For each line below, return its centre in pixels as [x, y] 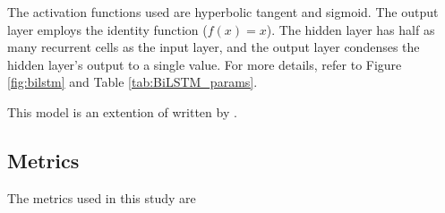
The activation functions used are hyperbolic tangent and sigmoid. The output [223, 12]
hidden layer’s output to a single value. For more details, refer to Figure [205, 64]
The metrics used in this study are [102, 197]
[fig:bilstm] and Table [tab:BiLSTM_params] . [133, 82]
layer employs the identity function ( [107, 29]
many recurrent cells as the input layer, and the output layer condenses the [214, 47]
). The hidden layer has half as [351, 29]
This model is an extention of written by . [122, 111]
